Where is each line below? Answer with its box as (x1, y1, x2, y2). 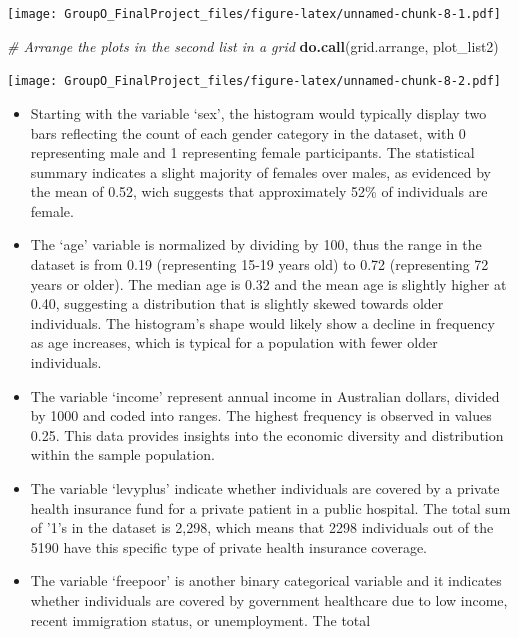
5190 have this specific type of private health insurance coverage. (30, 536, 428, 557)
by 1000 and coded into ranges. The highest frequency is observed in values (30, 405, 492, 426)
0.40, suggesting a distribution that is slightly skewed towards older (30, 293, 444, 314)
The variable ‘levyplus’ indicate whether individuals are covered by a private (30, 478, 500, 498)
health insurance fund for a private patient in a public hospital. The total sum (30, 497, 511, 518)
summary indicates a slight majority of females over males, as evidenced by (30, 161, 491, 182)
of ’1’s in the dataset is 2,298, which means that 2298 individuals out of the (30, 517, 494, 538)
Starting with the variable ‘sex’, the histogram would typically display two (30, 102, 487, 123)
